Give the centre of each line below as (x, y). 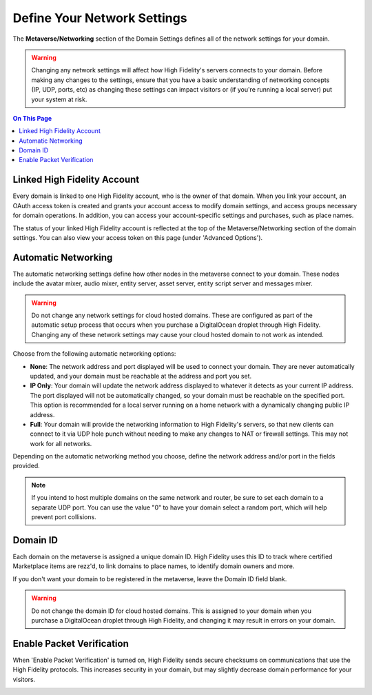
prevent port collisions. (64, 517)
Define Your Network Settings (100, 18)
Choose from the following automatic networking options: (94, 354)
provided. (27, 466)
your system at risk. (59, 99)
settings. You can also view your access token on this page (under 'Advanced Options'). (138, 237)
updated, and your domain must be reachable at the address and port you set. (141, 376)
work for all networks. (61, 443)
